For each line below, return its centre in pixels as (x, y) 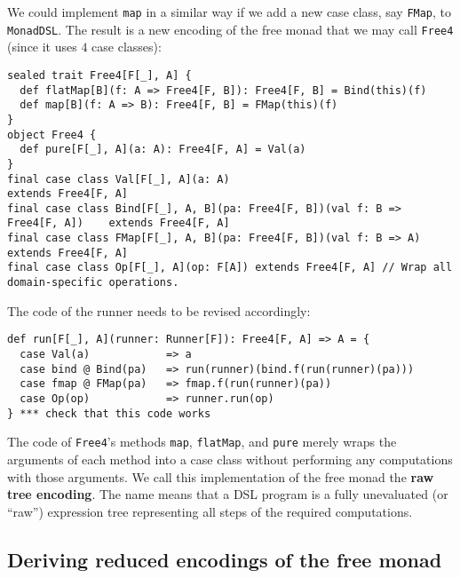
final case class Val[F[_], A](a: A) (119, 179)
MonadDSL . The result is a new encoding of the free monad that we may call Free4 (230, 29)
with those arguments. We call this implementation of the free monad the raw (221, 476)
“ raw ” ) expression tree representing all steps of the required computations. (210, 511)
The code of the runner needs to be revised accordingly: (159, 310)
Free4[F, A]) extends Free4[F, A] (119, 223)
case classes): (127, 47)
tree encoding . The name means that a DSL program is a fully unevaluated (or (228, 494)
